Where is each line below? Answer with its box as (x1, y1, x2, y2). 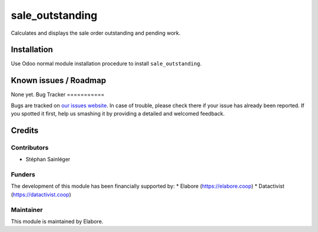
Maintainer (11, 206, 43, 214)
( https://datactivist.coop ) (11, 191, 72, 198)
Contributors (11, 143, 49, 151)
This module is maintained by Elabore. (11, 218, 104, 225)
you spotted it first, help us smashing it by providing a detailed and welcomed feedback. (11, 110, 225, 117)
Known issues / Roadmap (11, 75, 106, 85)
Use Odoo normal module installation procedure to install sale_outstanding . (11, 60, 202, 67)
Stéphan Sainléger (25, 156, 71, 163)
